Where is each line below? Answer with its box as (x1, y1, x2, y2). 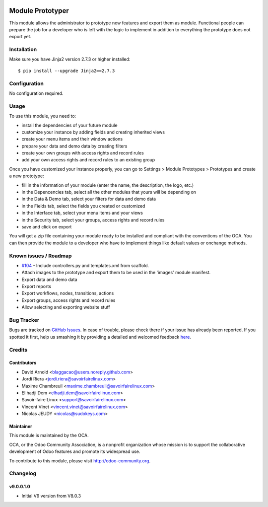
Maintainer (9, 424, 32, 430)
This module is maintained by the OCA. (9, 433, 89, 438)
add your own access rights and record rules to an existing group (21, 157, 155, 163)
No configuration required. (9, 90, 64, 96)
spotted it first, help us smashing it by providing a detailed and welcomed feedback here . (9, 334, 191, 340)
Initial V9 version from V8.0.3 (21, 493, 81, 499)
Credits (9, 346, 27, 353)
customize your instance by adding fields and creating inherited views (21, 129, 165, 135)
